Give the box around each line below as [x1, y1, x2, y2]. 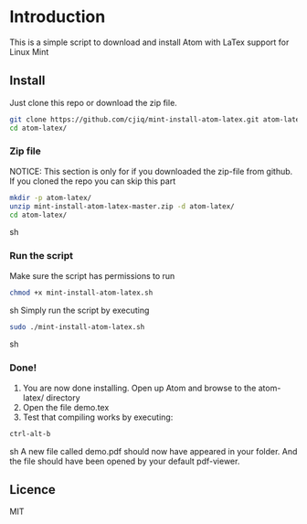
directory [45, 391, 80, 403]
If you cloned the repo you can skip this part [9, 176, 176, 187]
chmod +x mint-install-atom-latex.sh [9, 288, 153, 297]
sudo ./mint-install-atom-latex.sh [9, 322, 145, 331]
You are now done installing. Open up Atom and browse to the [22, 382, 257, 393]
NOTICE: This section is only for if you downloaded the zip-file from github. [9, 166, 293, 176]
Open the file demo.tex [22, 401, 110, 412]
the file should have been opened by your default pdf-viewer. [9, 455, 240, 466]
